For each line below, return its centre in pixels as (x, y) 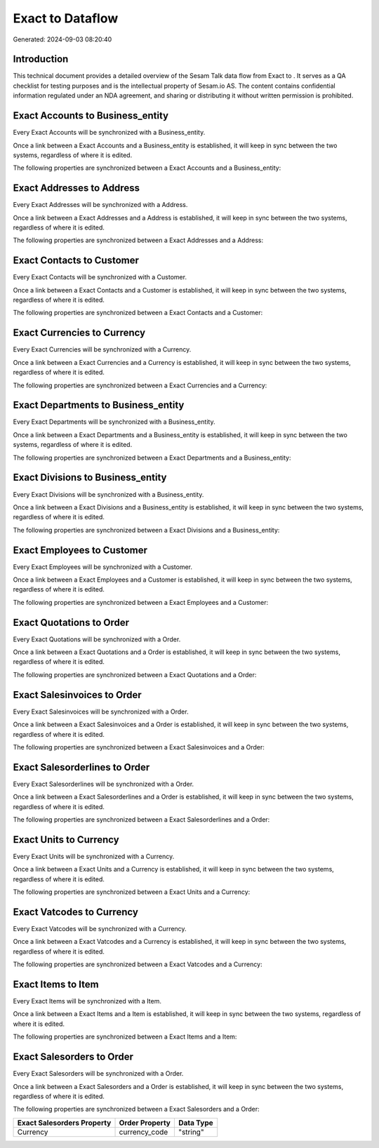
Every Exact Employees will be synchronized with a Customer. (103, 567)
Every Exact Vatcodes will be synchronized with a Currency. (100, 929)
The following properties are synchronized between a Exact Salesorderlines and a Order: (141, 820)
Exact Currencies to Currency (79, 333)
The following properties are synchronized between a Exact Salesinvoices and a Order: (139, 747)
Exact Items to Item (56, 984)
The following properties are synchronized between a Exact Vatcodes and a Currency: (138, 964)
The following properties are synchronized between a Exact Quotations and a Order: (135, 674)
